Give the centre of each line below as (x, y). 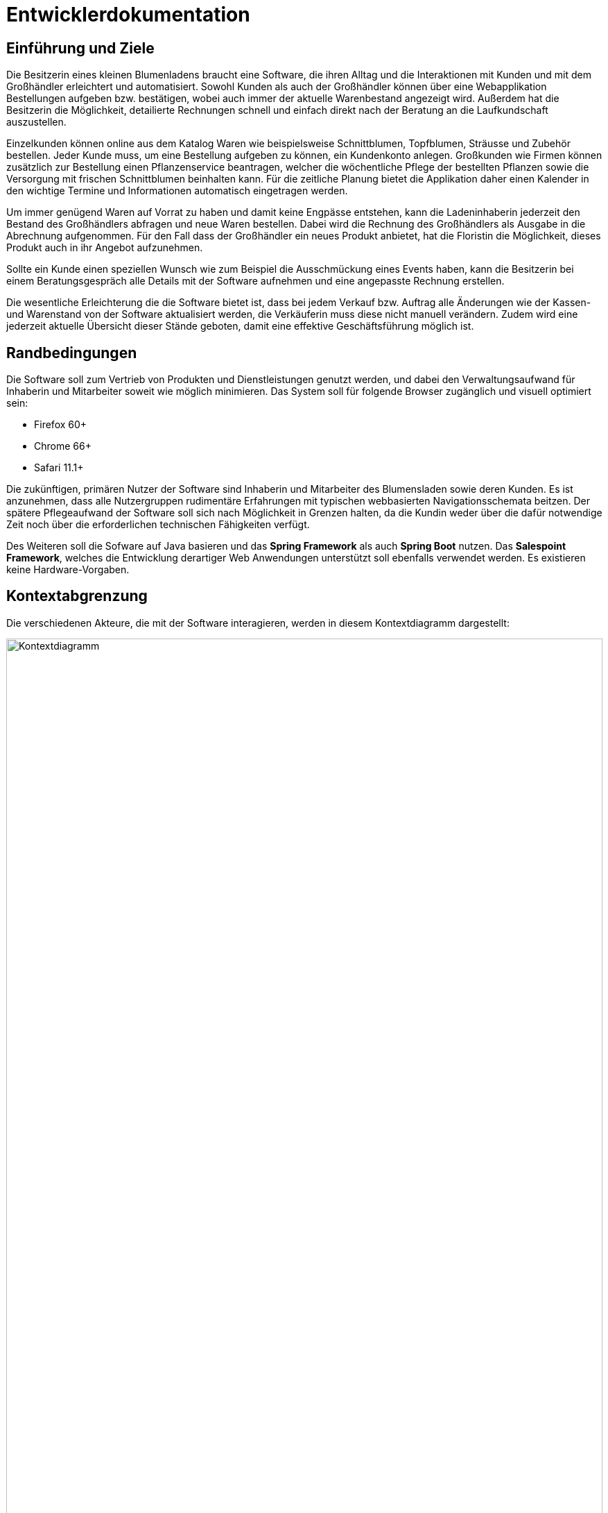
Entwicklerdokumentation (128, 15)
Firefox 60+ (61, 425)
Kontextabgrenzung (77, 596)
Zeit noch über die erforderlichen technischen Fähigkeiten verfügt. (158, 525)
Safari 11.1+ (59, 468)
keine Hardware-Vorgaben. (68, 570)
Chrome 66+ (63, 446)
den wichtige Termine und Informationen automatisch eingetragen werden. (177, 191)
